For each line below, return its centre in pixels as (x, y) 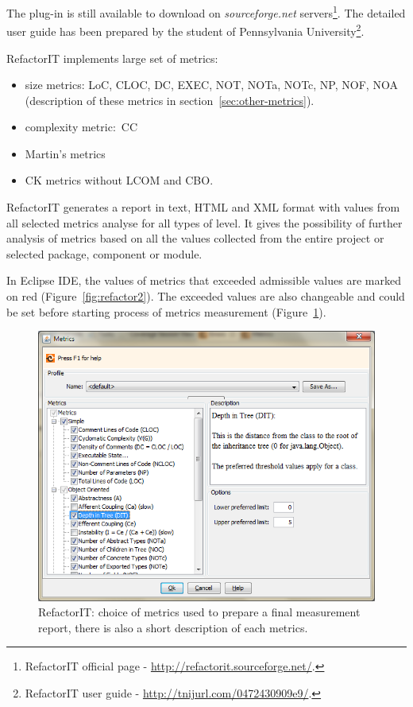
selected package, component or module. (104, 253)
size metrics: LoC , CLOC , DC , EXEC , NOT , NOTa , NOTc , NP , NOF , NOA (211, 85)
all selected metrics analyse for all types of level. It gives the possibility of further (205, 222)
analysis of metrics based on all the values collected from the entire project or (195, 238)
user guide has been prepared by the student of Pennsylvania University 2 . (185, 30)
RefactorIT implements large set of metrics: (112, 58)
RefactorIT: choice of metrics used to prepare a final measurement (199, 612)
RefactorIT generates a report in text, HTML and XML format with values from (203, 207)
